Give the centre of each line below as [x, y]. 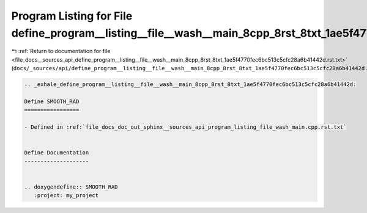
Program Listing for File [72, 16]
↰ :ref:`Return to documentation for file [61, 51]
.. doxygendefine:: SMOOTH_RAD [71, 187]
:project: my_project [66, 196]
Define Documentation [57, 153]
